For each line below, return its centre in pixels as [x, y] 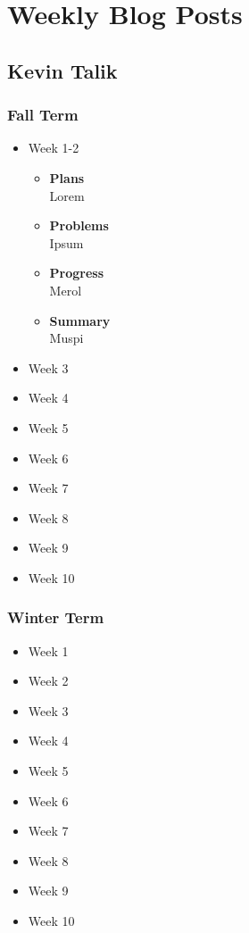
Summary [80, 320]
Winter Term [56, 617]
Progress [77, 273]
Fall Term [43, 115]
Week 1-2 [54, 148]
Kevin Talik [62, 70]
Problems [79, 225]
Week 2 [48, 681]
